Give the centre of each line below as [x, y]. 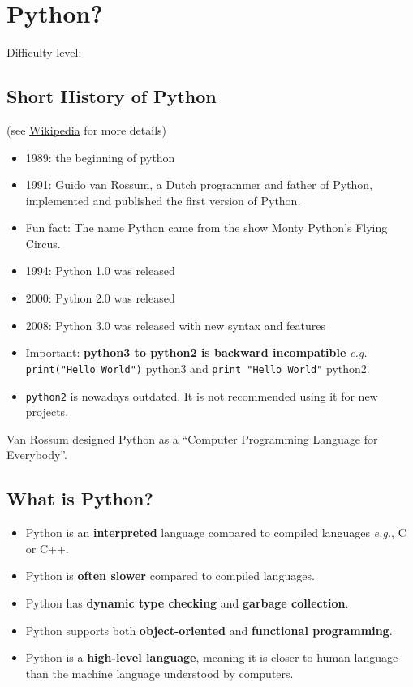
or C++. [47, 548]
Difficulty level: [44, 52]
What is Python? [80, 498]
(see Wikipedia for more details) [87, 129]
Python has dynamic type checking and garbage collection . [187, 602]
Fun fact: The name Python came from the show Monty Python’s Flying [206, 228]
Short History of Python [112, 96]
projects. [47, 412]
